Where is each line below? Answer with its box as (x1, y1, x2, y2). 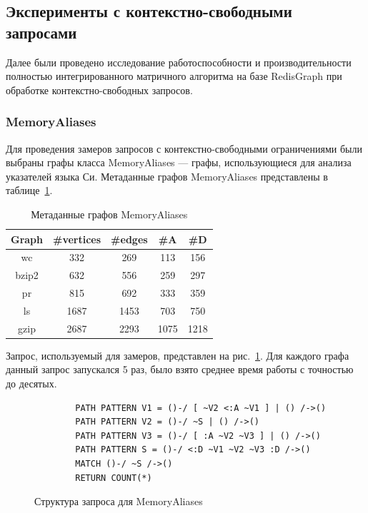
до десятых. (6, 376, 57, 391)
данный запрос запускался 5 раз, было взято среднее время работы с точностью (6, 362, 354, 377)
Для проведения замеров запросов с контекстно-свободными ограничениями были (6, 141, 362, 156)
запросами (6, 21, 77, 43)
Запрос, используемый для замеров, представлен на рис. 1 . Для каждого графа (6, 347, 349, 362)
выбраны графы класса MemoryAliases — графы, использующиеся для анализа (6, 155, 352, 170)
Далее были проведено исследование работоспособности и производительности (6, 54, 352, 69)
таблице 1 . (6, 183, 53, 198)
